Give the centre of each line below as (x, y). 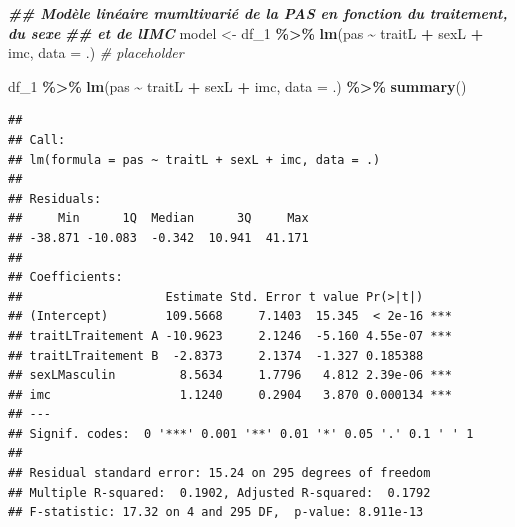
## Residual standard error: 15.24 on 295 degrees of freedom (219, 473)
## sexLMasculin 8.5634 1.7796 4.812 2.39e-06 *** (230, 375)
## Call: (37, 139)
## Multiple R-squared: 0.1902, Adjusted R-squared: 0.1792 (219, 492)
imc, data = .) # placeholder (96, 52)
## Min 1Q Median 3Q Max (158, 218)
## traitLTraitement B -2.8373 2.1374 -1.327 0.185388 (216, 355)
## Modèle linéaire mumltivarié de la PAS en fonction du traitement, (258, 13)
